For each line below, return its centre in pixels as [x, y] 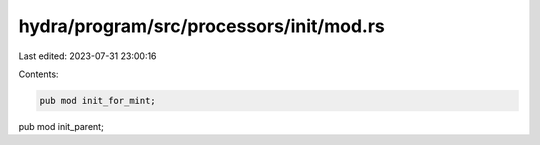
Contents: [38, 74]
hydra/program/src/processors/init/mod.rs [201, 26]
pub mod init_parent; [61, 126]
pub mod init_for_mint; [98, 100]
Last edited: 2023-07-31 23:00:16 [87, 56]
